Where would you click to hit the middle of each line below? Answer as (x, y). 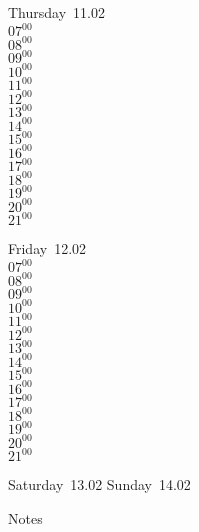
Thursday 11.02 (56, 12)
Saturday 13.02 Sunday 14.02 (99, 484)
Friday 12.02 (47, 248)
